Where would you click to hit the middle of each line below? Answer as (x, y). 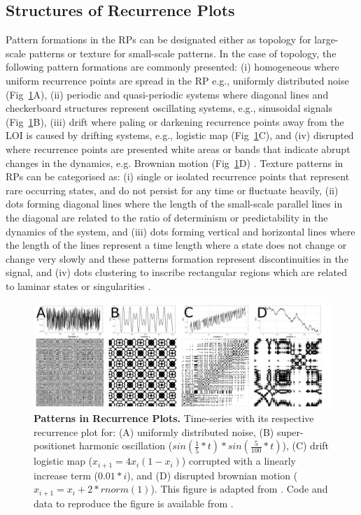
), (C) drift (306, 445)
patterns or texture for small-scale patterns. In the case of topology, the (183, 53)
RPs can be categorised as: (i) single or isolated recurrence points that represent (178, 176)
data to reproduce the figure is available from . (134, 503)
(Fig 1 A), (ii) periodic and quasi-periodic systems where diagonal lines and (167, 94)
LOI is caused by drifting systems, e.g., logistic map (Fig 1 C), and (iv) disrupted (180, 135)
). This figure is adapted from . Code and (239, 489)
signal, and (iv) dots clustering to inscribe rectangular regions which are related (176, 272)
